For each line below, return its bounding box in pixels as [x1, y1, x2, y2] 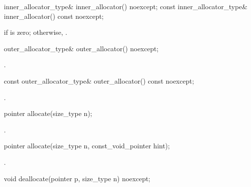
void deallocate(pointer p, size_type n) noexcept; [4, 173, 151, 183]
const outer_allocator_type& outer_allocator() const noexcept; [4, 75, 194, 86]
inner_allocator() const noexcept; [4, 11, 104, 21]
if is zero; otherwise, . [4, 27, 67, 37]
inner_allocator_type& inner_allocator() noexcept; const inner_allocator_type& [4, 1, 248, 11]
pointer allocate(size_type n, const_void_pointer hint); [4, 141, 170, 151]
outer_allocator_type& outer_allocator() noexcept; [4, 43, 159, 53]
